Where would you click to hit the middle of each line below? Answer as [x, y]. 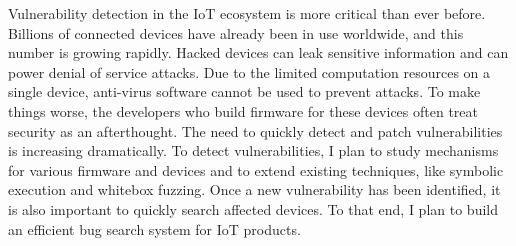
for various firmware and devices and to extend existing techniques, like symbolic [256, 169]
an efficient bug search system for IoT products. [154, 228]
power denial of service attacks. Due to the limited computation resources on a [249, 71]
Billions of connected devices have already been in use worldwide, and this [236, 32]
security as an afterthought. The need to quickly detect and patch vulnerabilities [255, 130]
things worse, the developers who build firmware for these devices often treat [243, 110]
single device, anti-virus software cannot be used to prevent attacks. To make [244, 91]
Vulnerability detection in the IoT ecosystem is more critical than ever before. [247, 13]
